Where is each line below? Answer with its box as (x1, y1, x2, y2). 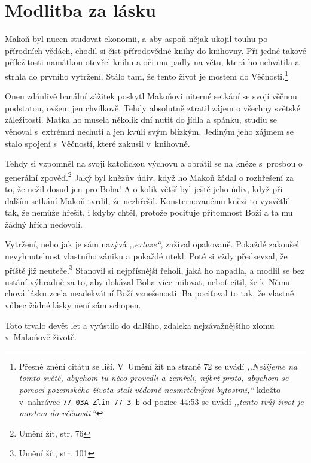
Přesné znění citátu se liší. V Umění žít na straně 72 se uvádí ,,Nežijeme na (19, 359, 298, 372)
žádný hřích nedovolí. (5, 217, 83, 230)
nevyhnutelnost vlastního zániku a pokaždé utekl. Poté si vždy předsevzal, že (5, 249, 288, 262)
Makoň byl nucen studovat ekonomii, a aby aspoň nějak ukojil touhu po (5, 32, 268, 45)
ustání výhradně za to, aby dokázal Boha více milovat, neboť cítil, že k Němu (5, 275, 290, 288)
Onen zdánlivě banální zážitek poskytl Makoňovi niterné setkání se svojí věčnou (5, 90, 297, 102)
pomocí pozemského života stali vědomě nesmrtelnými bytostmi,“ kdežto (19, 383, 280, 395)
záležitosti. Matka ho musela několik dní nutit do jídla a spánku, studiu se (5, 113, 278, 126)
